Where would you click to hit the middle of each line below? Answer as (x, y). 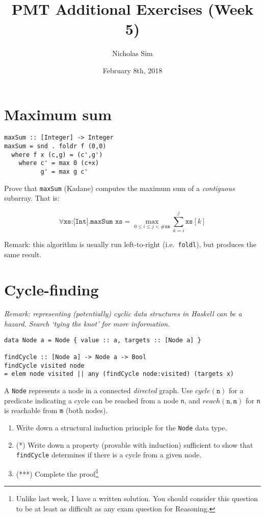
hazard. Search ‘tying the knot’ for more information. (87, 324)
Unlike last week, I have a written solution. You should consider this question (137, 498)
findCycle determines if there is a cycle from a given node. (109, 455)
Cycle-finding (51, 289)
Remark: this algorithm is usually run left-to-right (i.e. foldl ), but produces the (130, 244)
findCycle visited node (44, 365)
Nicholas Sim (132, 53)
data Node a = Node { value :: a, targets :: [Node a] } (103, 340)
